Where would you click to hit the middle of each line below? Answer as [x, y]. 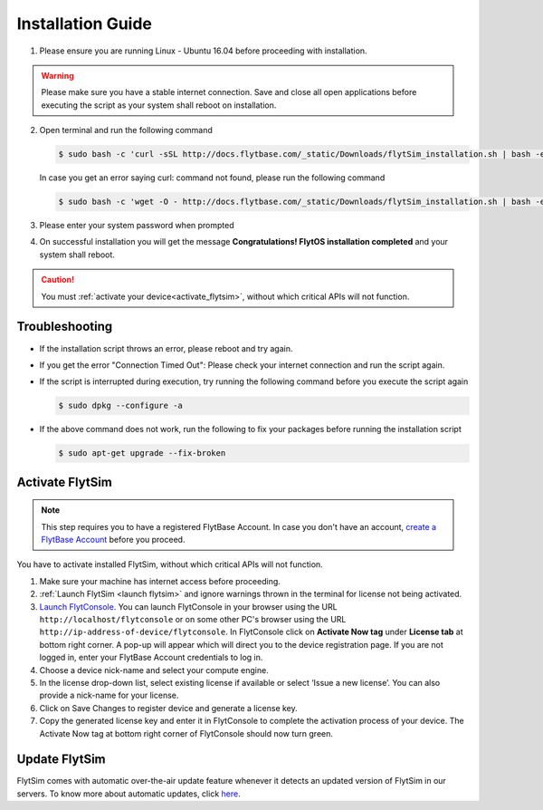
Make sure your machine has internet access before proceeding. [160, 581]
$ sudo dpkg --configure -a [120, 406]
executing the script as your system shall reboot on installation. [159, 105]
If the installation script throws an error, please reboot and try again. [166, 348]
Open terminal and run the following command [126, 130]
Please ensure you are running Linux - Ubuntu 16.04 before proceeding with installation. [203, 51]
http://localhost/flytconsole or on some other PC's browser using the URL [193, 619]
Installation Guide [85, 24]
